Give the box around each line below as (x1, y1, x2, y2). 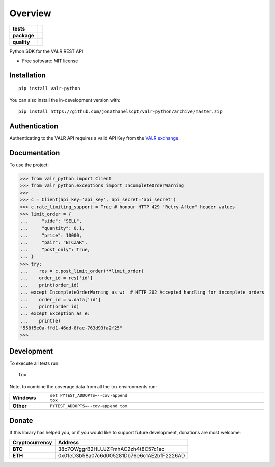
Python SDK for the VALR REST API (9, 48, 84, 54)
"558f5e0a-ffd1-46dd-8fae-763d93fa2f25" (20, 325, 122, 331)
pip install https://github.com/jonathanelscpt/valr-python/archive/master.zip (18, 109, 223, 114)
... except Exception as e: (20, 311, 90, 316)
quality (12, 38, 30, 45)
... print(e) (20, 318, 61, 324)
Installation (9, 71, 46, 79)
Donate (9, 416, 33, 425)
